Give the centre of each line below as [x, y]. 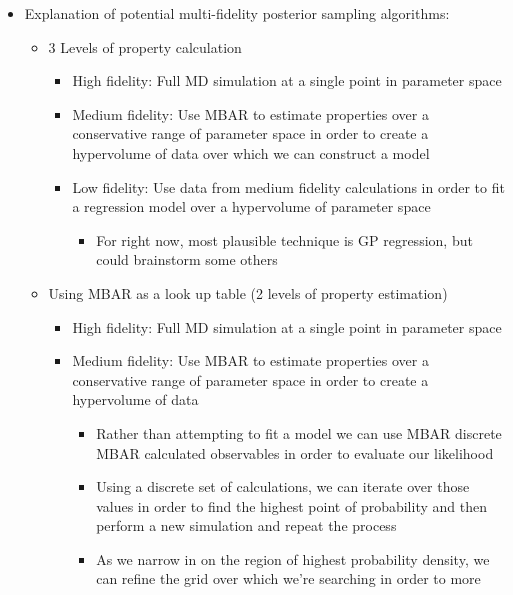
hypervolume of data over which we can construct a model [251, 152]
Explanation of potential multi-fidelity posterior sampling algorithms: [237, 13]
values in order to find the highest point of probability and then [291, 505]
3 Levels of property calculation [145, 46]
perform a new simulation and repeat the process [246, 525]
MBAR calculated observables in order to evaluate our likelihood [295, 452]
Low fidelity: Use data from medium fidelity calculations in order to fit [288, 186]
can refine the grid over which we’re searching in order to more [288, 578]
